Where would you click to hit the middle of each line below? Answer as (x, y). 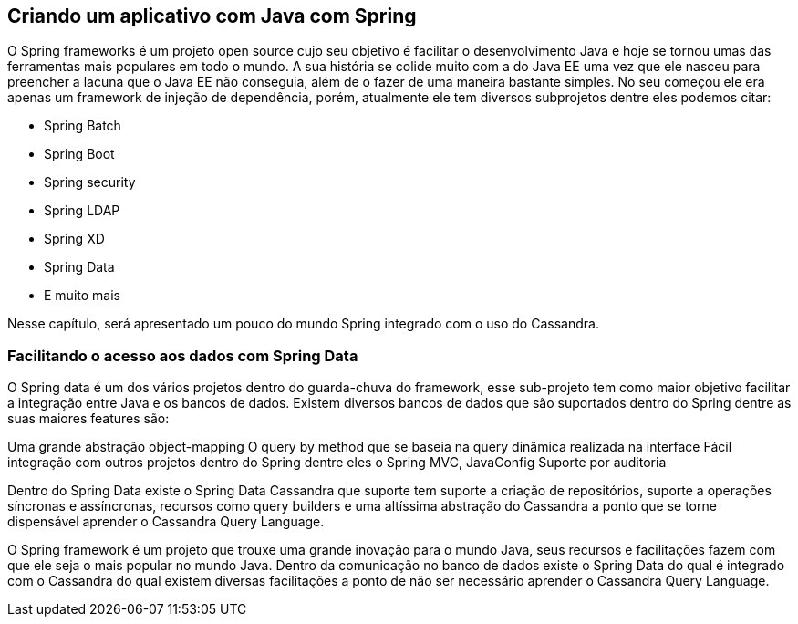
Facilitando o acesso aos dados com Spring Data (183, 355)
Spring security (90, 182)
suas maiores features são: (88, 419)
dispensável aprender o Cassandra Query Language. (166, 522)
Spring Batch (83, 126)
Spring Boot (79, 154)
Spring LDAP (82, 211)
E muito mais (82, 296)
